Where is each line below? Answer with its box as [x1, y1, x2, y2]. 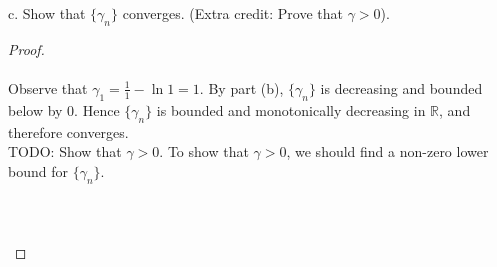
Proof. [8, 38, 45, 59]
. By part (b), [199, 77, 284, 98]
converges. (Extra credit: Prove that [122, 3, 344, 23]
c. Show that [8, 3, 86, 23]
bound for [8, 160, 68, 181]
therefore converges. [8, 121, 129, 142]
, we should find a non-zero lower [286, 141, 489, 162]
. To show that [159, 141, 249, 162]
